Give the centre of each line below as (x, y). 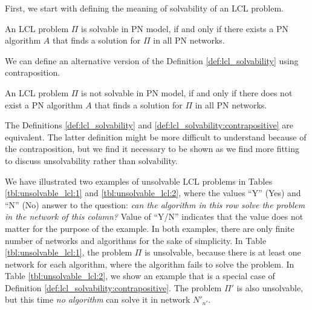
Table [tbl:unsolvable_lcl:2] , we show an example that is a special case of (140, 276)
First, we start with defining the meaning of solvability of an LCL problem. (145, 8)
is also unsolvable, (270, 287)
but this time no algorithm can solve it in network (98, 299)
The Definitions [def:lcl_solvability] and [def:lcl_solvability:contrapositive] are (149, 125)
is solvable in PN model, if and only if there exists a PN (185, 28)
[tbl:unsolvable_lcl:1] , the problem (69, 252)
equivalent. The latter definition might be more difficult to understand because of (156, 137)
